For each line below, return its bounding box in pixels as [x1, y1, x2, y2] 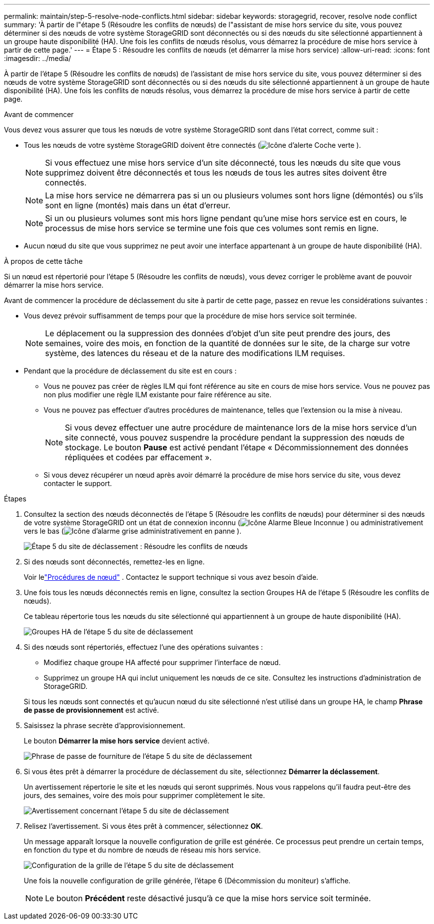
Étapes [4, 494, 27, 503]
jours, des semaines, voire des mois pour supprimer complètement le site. [24, 791, 265, 800]
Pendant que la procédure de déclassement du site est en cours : [24, 367, 237, 375]
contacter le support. [44, 479, 112, 488]
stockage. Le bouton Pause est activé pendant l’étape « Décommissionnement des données [65, 442, 409, 452]
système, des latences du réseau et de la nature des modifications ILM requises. [45, 348, 345, 358]
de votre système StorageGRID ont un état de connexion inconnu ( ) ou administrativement [24, 518, 424, 527]
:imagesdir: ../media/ [4, 54, 71, 62]
